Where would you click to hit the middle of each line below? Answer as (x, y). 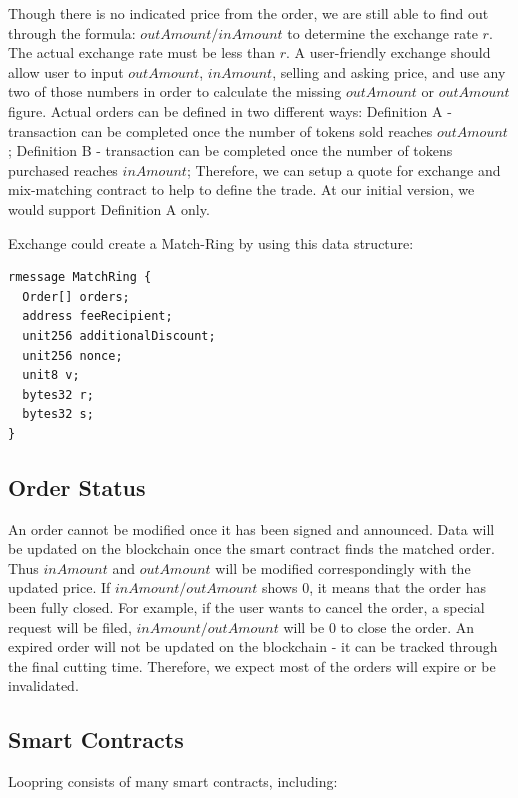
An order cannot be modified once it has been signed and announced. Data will (251, 528)
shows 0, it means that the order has (373, 587)
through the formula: (72, 32)
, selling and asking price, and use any (389, 71)
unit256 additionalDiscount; (119, 335)
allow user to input (66, 71)
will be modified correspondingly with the (343, 567)
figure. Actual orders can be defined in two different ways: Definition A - (230, 110)
